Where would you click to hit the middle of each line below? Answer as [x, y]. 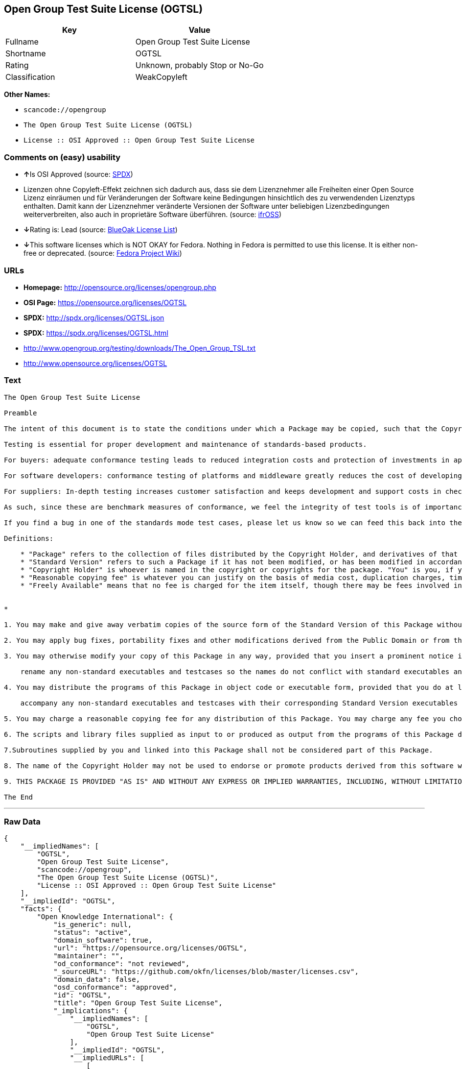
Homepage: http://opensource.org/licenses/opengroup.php [120, 287]
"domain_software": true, [103, 940]
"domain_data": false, [97, 980]
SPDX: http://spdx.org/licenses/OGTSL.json [94, 317]
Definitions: [29, 538]
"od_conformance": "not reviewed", [122, 964]
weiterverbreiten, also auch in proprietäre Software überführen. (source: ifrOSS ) [153, 215]
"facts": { [41, 909]
